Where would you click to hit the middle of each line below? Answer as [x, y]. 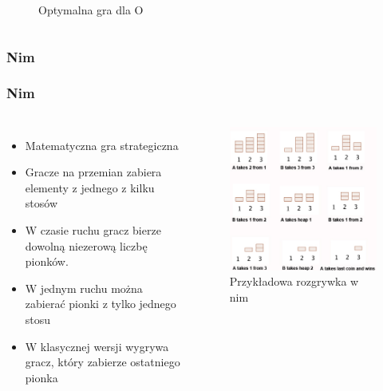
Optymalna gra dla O [91, 10]
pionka [41, 377]
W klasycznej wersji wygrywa [97, 346]
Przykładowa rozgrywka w [294, 281]
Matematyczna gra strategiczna [102, 145]
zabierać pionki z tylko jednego [101, 304]
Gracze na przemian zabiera [93, 172]
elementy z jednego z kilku [90, 187]
